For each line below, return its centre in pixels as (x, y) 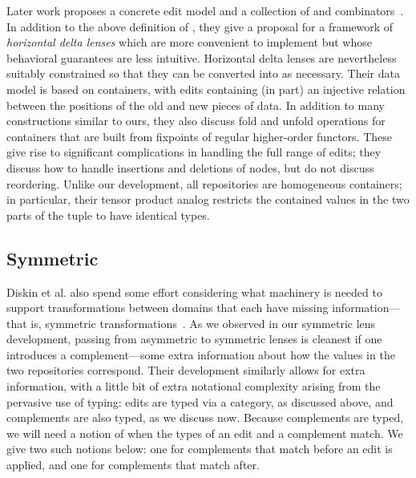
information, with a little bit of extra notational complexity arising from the (194, 386)
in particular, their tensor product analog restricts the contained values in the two (208, 199)
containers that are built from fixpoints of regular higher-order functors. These (199, 136)
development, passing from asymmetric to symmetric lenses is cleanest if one (194, 339)
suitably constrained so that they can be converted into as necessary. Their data (203, 73)
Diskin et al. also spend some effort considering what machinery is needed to (194, 292)
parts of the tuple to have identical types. (108, 215)
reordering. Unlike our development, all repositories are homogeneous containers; (204, 183)
